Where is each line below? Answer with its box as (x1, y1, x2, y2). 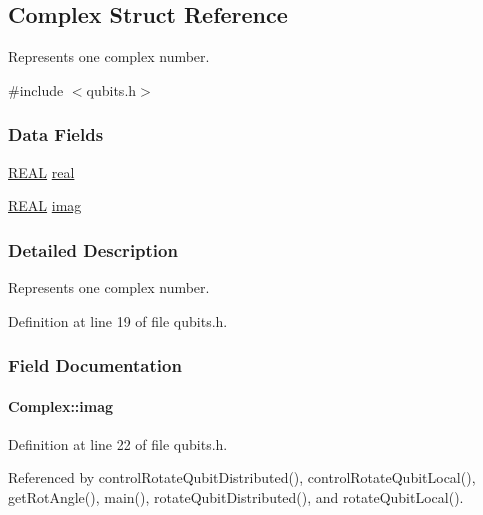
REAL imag (8, 195, 82, 216)
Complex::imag (8, 395, 114, 416)
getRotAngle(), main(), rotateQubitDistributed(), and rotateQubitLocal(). (8, 487, 464, 508)
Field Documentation (8, 353, 182, 378)
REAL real (8, 161, 75, 182)
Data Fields (8, 122, 104, 147)
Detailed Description (8, 237, 178, 262)
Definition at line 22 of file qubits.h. (8, 433, 228, 454)
